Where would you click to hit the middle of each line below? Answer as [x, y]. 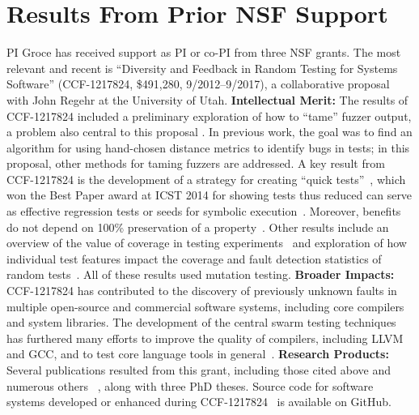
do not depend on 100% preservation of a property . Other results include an [198, 227]
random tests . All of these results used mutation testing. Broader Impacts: [201, 274]
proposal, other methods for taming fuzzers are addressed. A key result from [196, 163]
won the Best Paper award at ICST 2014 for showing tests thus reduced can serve [209, 195]
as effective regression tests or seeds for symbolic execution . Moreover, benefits [204, 211]
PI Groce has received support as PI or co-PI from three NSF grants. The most [204, 52]
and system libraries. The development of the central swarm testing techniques [201, 322]
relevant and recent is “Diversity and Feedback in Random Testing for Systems [202, 68]
